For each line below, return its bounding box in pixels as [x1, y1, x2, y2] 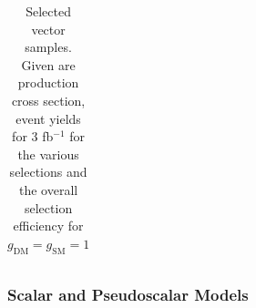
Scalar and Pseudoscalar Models [7, 282, 249, 305]
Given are [21, 55, 76, 74]
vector [31, 19, 66, 38]
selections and [9, 162, 87, 181]
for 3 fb [12, 127, 54, 146]
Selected [26, 2, 71, 20]
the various [17, 144, 79, 163]
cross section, [11, 90, 86, 109]
